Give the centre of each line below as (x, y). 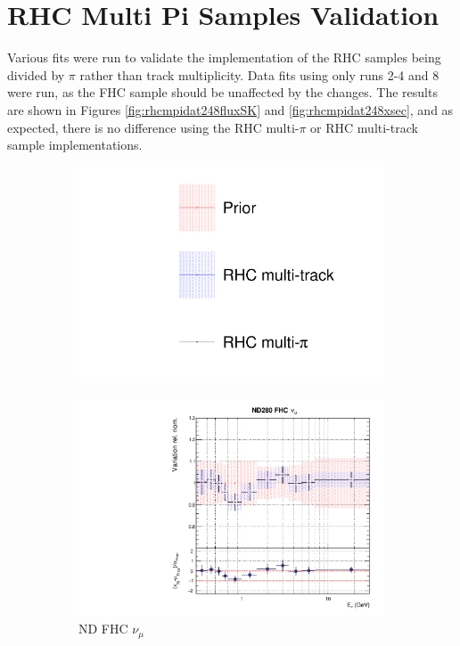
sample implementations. (75, 145)
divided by (36, 74)
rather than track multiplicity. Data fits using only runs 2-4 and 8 (259, 74)
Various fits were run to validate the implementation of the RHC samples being (224, 57)
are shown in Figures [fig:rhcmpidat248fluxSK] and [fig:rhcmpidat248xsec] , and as (230, 109)
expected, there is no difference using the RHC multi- (153, 127)
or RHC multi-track (364, 127)
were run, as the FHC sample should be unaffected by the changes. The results (222, 92)
